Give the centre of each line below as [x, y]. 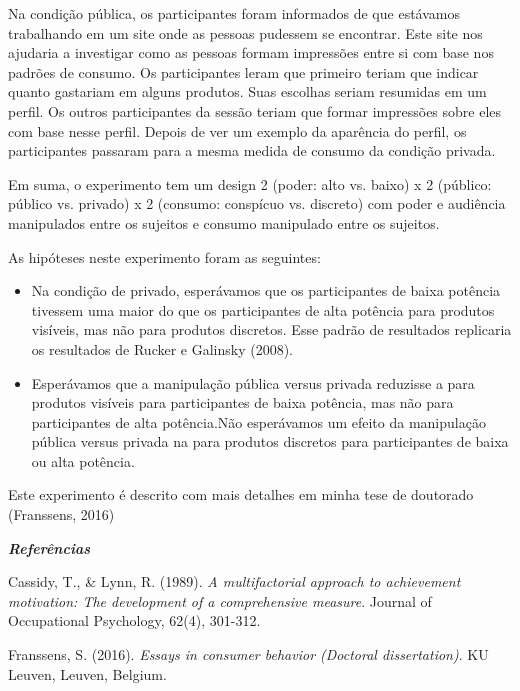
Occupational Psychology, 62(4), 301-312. [134, 620]
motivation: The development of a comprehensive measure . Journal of [220, 600]
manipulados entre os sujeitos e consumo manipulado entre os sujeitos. [224, 222]
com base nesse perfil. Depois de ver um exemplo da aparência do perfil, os [237, 130]
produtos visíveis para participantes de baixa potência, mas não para [242, 402]
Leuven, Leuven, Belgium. [87, 673]
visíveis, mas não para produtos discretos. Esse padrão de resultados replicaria [271, 329]
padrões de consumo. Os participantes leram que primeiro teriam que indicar [243, 71]
